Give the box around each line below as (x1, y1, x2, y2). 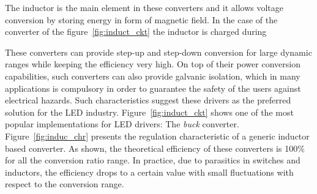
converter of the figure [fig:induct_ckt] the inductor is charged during (5, 25, 267, 38)
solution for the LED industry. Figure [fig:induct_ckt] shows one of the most (5, 105, 294, 118)
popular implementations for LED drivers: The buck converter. (5, 118, 239, 130)
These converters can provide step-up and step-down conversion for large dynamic (5, 45, 312, 58)
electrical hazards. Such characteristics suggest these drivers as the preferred (5, 94, 291, 106)
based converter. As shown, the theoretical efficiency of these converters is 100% (5, 141, 305, 154)
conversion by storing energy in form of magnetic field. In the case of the (5, 13, 278, 26)
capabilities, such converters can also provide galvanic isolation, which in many (5, 69, 300, 82)
